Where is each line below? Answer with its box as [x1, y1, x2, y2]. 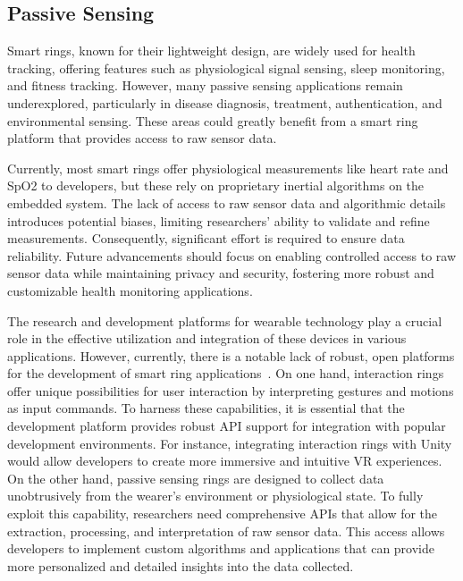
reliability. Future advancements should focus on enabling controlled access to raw [7, 246, 457, 265]
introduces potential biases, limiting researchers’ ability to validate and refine [7, 211, 430, 230]
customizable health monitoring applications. [7, 281, 253, 299]
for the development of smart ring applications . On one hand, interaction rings [7, 364, 444, 383]
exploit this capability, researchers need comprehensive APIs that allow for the [7, 504, 438, 523]
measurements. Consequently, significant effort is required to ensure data [7, 229, 405, 248]
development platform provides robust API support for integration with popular [7, 417, 446, 435]
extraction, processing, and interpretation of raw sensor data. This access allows [7, 521, 445, 540]
